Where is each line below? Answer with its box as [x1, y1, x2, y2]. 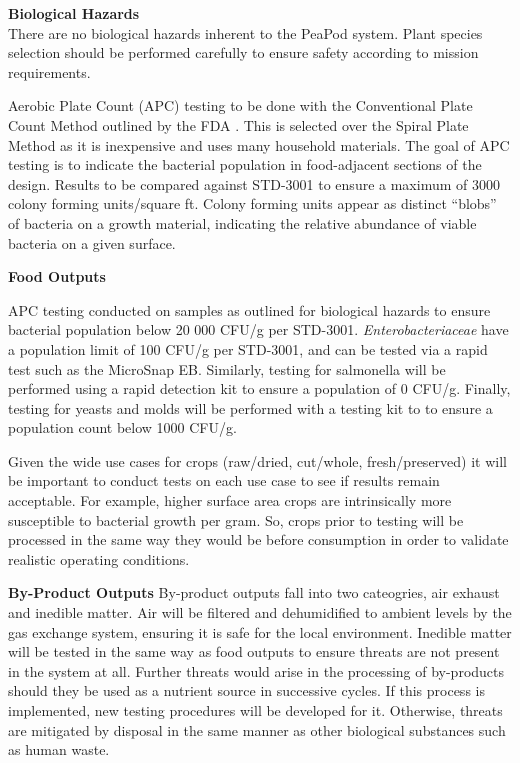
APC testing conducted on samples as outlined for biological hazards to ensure [8, 299, 491, 320]
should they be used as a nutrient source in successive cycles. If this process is [8, 680, 485, 701]
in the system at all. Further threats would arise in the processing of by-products [8, 660, 505, 681]
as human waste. [8, 739, 110, 760]
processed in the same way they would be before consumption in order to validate [8, 529, 509, 550]
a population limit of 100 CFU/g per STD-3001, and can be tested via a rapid [8, 338, 488, 359]
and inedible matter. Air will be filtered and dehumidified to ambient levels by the [8, 602, 512, 623]
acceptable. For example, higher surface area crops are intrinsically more [8, 490, 452, 511]
